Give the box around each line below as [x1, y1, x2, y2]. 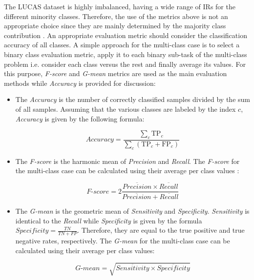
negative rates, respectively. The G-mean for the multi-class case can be [15, 236, 230, 246]
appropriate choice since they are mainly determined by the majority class [4, 20, 226, 31]
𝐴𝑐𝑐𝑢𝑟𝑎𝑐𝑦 [85, 136, 114, 143]
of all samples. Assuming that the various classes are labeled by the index [15, 103, 236, 114]
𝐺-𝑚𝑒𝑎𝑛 [75, 264, 100, 272]
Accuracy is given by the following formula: [15, 113, 145, 123]
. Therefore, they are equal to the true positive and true [77, 225, 245, 235]
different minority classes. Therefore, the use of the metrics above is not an [4, 11, 228, 21]
